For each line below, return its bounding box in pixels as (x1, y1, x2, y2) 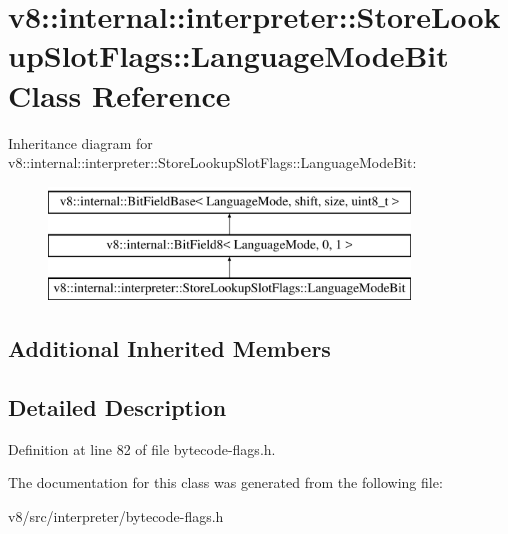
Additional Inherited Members (8, 333, 331, 364)
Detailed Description (8, 391, 227, 422)
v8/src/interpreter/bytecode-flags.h (8, 505, 224, 526)
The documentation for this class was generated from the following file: (8, 472, 443, 493)
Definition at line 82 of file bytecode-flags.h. (8, 438, 276, 459)
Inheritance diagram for (8, 132, 153, 153)
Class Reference (8, 74, 231, 115)
